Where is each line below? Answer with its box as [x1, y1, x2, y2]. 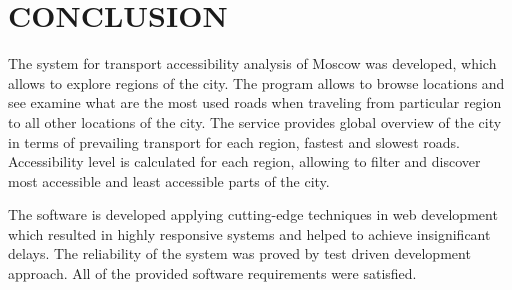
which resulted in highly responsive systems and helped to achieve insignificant [8, 223, 491, 244]
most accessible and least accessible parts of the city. [8, 170, 330, 191]
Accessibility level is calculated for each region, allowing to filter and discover [8, 151, 481, 172]
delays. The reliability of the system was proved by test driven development [8, 243, 471, 264]
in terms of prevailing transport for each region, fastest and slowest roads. [8, 131, 460, 152]
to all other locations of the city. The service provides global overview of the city [8, 111, 502, 132]
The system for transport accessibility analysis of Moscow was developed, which [8, 53, 497, 74]
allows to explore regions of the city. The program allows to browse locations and [8, 72, 505, 93]
